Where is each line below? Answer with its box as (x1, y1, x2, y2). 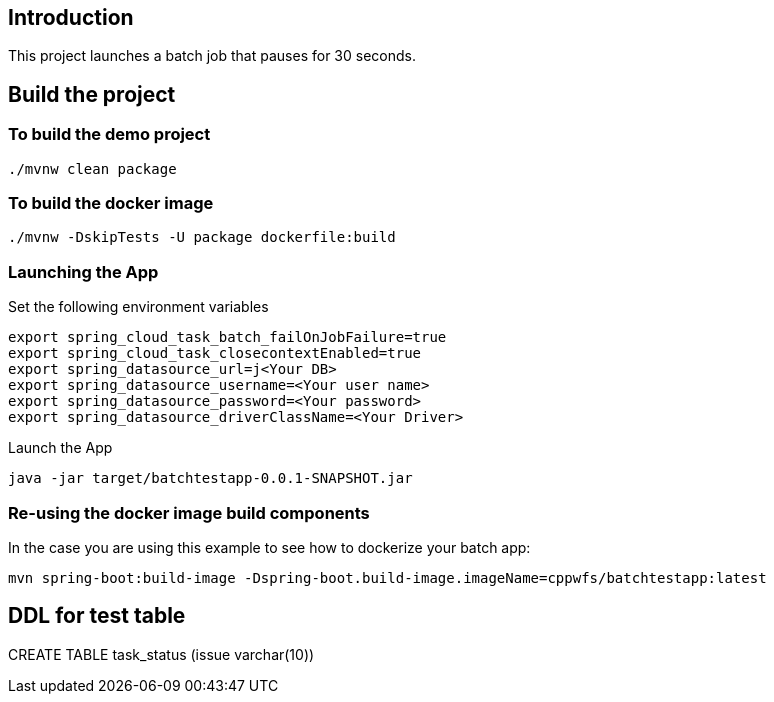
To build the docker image (8, 193, 214, 214)
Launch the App (8, 439, 113, 457)
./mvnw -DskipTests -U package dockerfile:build (8, 229, 396, 246)
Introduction (8, 5, 134, 30)
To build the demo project (8, 124, 211, 145)
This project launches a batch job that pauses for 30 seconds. (8, 47, 416, 65)
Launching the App (8, 261, 159, 282)
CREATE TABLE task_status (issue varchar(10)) (8, 645, 315, 663)
